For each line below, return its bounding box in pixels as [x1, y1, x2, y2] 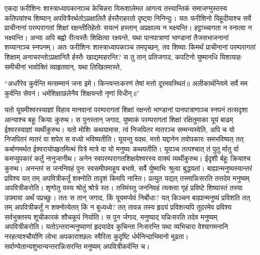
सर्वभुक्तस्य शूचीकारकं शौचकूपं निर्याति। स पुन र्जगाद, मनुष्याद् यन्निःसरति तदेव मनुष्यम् [4, 211, 218, 222]
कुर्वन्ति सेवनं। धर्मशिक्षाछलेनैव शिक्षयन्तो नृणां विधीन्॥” [4, 87, 140, 98]
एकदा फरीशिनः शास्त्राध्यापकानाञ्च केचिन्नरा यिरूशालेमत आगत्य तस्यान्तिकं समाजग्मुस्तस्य [4, 3, 227, 13]
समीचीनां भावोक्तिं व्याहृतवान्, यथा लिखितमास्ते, [4, 61, 122, 72]
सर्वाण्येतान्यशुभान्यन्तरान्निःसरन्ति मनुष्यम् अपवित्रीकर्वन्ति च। [4, 241, 150, 251]
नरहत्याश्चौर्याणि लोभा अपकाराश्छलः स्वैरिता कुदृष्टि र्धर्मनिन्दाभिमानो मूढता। [4, 231, 189, 242]
